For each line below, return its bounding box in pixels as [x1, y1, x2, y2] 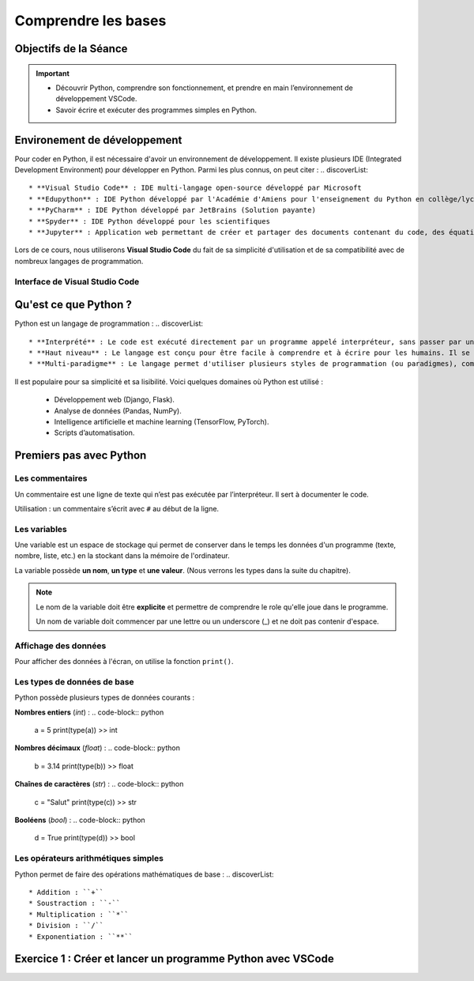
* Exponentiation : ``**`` [28, 932, 134, 941]
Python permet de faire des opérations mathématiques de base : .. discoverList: [14, 870, 274, 879]
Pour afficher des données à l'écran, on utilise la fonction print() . [14, 657, 234, 666]
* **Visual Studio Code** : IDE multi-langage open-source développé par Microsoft [28, 183, 363, 193]
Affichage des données [14, 640, 107, 651]
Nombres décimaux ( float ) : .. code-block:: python [14, 743, 181, 753]
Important [36, 68, 70, 78]
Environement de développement [14, 133, 182, 146]
